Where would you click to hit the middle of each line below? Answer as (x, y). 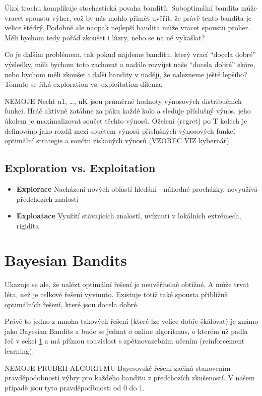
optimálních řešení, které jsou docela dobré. (72, 304)
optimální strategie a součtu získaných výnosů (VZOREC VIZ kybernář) (117, 140)
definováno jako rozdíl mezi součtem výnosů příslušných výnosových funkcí (120, 130)
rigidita (28, 225)
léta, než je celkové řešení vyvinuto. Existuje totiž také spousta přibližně (116, 294)
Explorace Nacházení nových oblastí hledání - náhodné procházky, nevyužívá (137, 188)
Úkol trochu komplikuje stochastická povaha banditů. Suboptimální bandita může (131, 8)
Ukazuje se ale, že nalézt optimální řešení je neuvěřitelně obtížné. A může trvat (127, 284)
